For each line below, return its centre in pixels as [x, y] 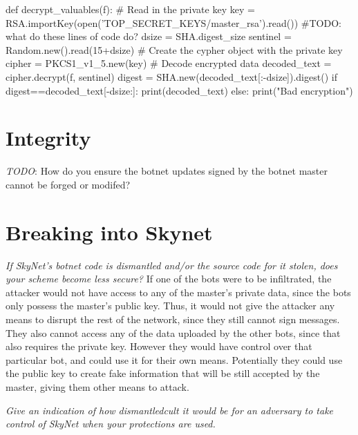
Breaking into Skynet [109, 232]
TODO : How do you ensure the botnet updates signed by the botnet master [167, 171]
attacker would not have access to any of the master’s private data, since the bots [178, 292]
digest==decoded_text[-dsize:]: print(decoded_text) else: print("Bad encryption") [179, 90]
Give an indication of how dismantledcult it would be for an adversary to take [170, 410]
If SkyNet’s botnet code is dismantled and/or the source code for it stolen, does [172, 265]
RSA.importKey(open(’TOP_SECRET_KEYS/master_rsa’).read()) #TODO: [173, 22]
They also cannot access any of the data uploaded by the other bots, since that [173, 332]
